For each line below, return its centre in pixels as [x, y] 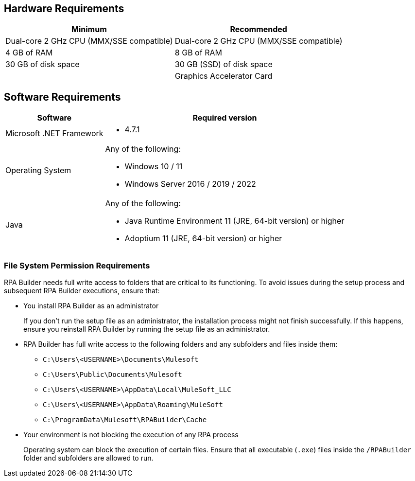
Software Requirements [62, 97]
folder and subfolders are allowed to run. [88, 458]
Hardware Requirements [64, 9]
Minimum [89, 29]
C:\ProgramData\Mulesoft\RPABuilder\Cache [125, 420]
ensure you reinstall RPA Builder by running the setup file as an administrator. [147, 329]
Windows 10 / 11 [154, 167]
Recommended [259, 29]
